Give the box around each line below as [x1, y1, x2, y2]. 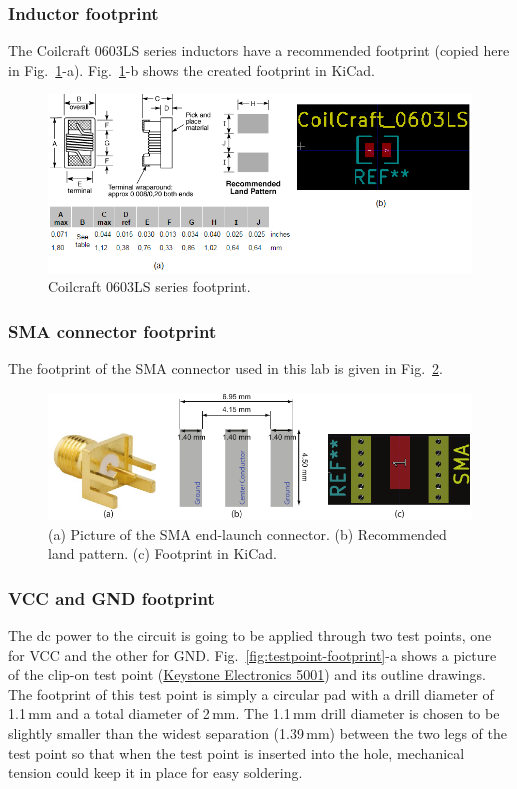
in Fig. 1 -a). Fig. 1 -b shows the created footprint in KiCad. [8, 59, 375, 80]
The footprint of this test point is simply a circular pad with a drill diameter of [8, 683, 494, 704]
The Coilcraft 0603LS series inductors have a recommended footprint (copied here [8, 40, 510, 61]
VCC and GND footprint [8, 585, 215, 610]
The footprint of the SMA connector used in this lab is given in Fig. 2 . [8, 357, 443, 378]
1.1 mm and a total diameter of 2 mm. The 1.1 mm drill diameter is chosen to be [8, 703, 500, 724]
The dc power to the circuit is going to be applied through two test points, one [8, 625, 492, 646]
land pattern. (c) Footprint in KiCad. [48, 543, 277, 564]
